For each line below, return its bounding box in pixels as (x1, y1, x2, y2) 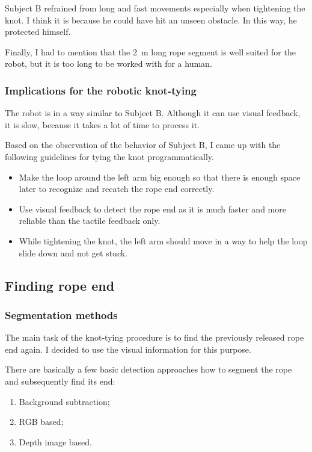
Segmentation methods (5, 307, 118, 322)
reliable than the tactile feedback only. (19, 214, 161, 227)
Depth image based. (19, 435, 93, 448)
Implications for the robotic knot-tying (5, 82, 197, 98)
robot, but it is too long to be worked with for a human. (5, 57, 212, 70)
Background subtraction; (19, 395, 110, 407)
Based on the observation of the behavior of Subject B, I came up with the (5, 138, 281, 151)
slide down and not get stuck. (19, 246, 128, 259)
